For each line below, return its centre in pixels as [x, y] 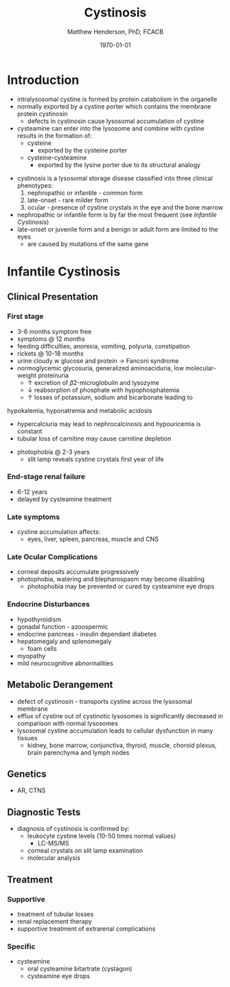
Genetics [27, 774]
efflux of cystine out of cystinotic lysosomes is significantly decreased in [120, 716]
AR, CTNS [31, 790]
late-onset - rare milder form [68, 200]
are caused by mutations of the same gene [88, 244]
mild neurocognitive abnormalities [65, 663]
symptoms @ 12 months [51, 339]
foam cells [42, 648]
